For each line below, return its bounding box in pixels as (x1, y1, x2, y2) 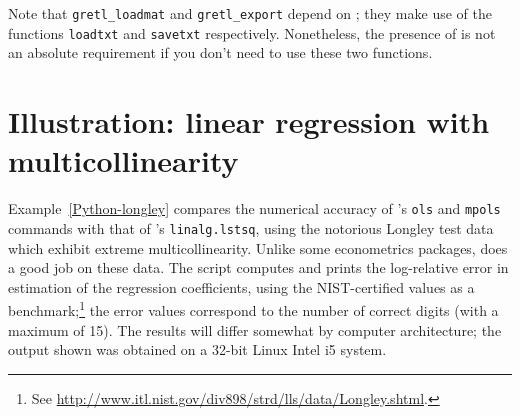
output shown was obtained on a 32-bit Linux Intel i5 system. (8, 339, 387, 360)
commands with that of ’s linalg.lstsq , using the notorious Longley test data (8, 217, 494, 238)
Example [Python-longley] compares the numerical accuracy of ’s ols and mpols (8, 198, 501, 219)
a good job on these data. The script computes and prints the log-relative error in (8, 257, 509, 278)
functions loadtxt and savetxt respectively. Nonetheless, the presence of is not (8, 22, 496, 43)
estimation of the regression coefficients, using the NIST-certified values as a (8, 276, 475, 297)
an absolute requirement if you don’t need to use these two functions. (8, 42, 433, 63)
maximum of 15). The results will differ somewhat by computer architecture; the (8, 319, 502, 340)
